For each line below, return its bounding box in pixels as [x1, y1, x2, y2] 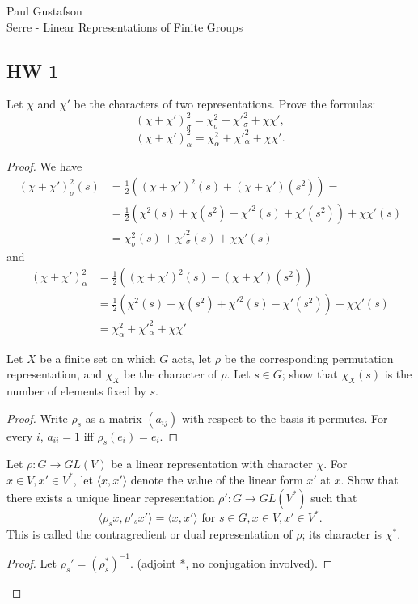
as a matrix [85, 409, 142, 426]
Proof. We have [6, 157, 82, 174]
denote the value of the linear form [130, 471, 303, 488]
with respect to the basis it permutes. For [181, 409, 388, 426]
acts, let [171, 349, 212, 366]
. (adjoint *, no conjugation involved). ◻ [130, 554, 333, 571]
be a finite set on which [40, 349, 156, 366]
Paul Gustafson [6, 2, 82, 19]
